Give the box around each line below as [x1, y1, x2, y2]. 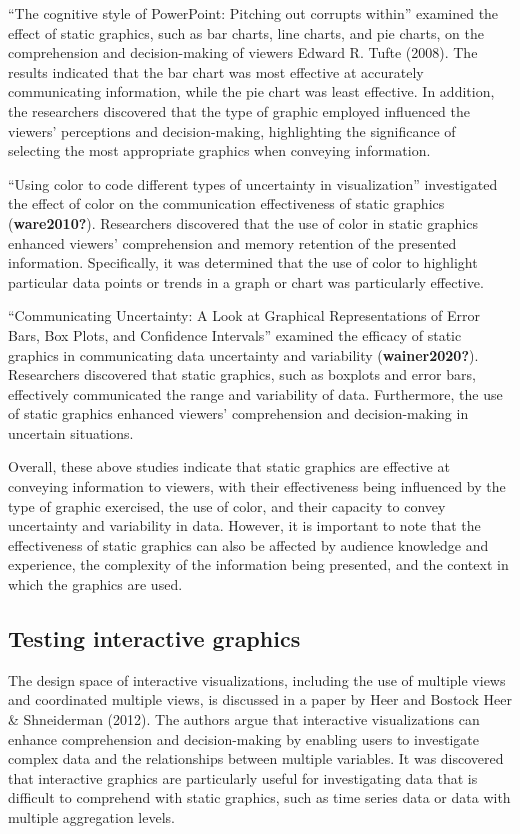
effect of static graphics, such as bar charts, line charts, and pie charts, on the [8, 22, 484, 43]
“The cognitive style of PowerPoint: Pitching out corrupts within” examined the [8, 3, 499, 23]
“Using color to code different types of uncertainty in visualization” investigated [8, 173, 498, 194]
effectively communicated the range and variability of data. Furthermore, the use [8, 383, 503, 404]
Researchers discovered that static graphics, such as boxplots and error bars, [8, 364, 476, 385]
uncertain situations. [8, 422, 134, 443]
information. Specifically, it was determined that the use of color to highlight [8, 252, 478, 273]
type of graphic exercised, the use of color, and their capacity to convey [8, 495, 446, 516]
